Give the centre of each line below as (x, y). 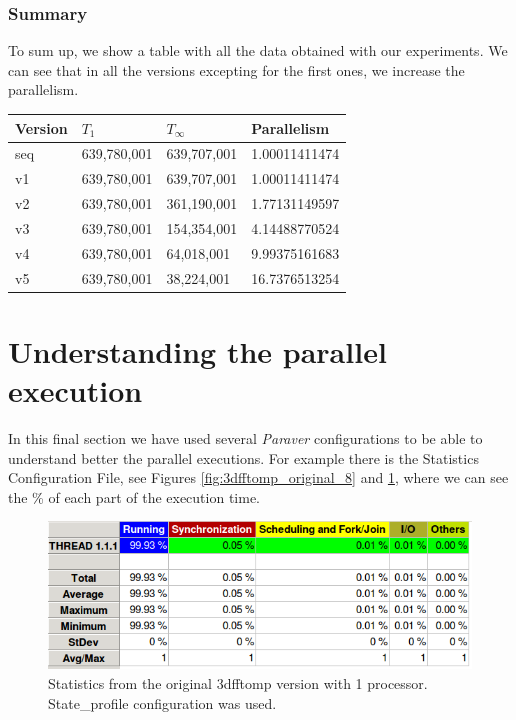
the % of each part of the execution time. (134, 496)
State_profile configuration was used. (162, 702)
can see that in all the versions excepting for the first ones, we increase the (236, 69)
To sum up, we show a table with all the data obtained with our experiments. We (258, 50)
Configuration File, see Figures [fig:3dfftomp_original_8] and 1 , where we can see (258, 477)
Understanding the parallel (197, 350)
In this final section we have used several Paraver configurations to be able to (245, 437)
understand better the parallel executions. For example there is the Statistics (243, 457)
